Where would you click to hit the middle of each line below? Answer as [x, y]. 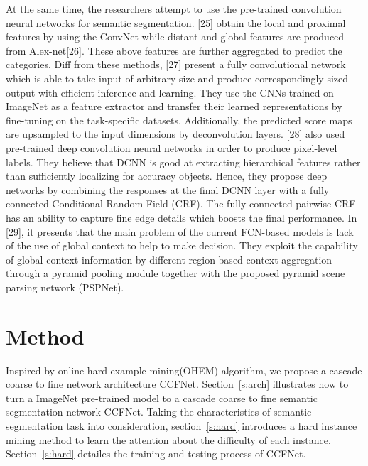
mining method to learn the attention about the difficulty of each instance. [168, 439]
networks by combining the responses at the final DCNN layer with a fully [168, 189]
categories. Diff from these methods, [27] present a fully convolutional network [176, 64]
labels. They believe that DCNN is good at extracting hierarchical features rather [183, 162]
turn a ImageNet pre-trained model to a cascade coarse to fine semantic [162, 397]
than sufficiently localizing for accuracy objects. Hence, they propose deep [167, 176]
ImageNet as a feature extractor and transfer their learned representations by [174, 106]
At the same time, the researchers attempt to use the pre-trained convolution [174, 9]
